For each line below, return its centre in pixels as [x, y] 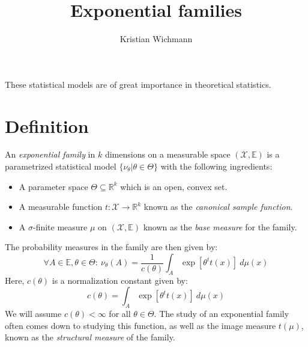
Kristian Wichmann [156, 39]
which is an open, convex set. [174, 186]
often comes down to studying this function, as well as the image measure [140, 325]
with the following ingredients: [216, 166]
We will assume [33, 314]
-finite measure [60, 226]
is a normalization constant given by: [120, 280]
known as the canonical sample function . [218, 207]
